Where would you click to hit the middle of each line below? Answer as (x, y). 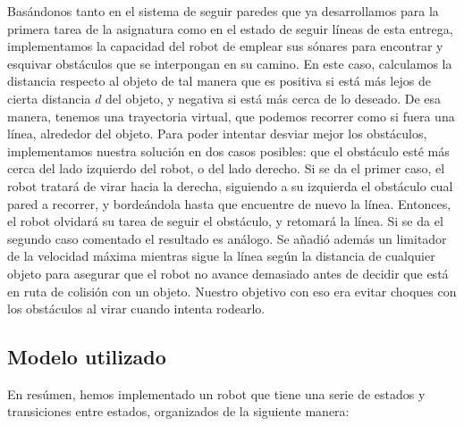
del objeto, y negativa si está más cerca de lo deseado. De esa (274, 98)
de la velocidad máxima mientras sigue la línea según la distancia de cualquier (221, 256)
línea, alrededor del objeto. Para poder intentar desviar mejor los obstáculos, (217, 134)
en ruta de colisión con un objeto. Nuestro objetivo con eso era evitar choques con (232, 291)
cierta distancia (49, 98)
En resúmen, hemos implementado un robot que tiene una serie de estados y (216, 393)
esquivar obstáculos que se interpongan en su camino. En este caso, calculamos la (230, 63)
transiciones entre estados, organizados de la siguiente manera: (178, 411)
